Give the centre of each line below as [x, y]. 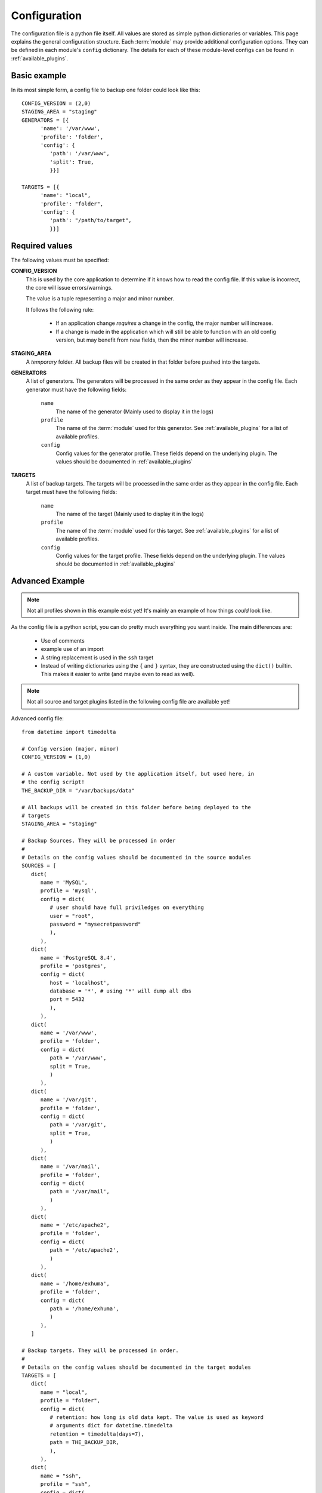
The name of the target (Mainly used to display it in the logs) [130, 514]
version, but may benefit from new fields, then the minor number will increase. [152, 340]
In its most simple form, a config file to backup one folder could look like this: [106, 90]
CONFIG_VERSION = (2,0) [56, 104]
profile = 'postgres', [73, 966]
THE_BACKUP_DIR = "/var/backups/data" [78, 790]
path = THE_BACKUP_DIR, [84, 1443]
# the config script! [53, 782]
